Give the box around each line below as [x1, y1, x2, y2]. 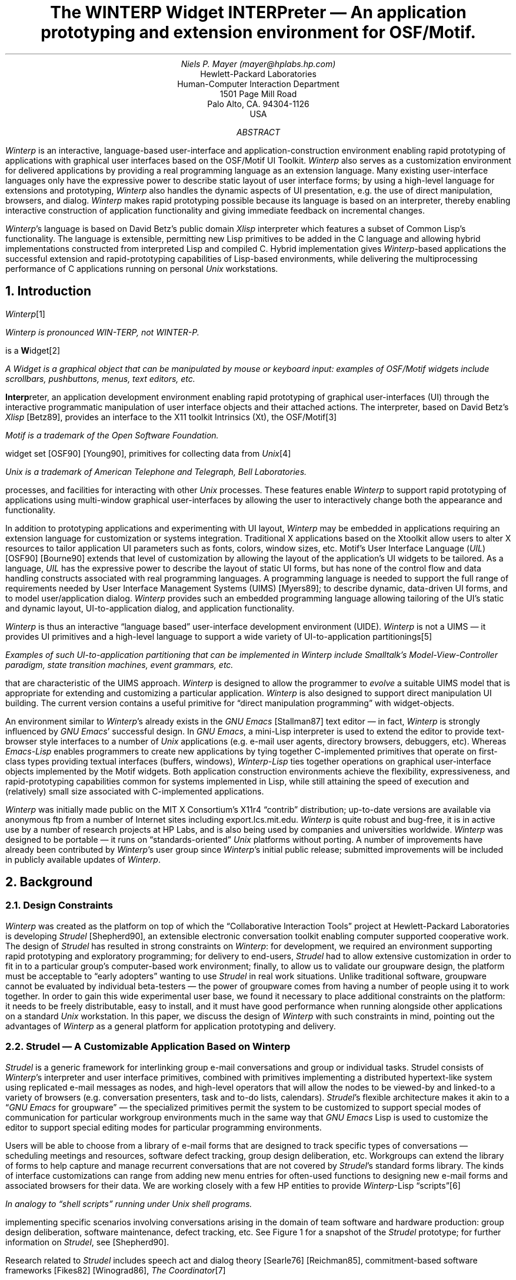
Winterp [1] [5, 308, 45, 319]
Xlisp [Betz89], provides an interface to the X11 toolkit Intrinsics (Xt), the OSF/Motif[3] [5, 411, 337, 422]
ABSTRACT [236, 127, 281, 137]
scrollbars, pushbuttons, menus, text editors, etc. [5, 373, 195, 384]
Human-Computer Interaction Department [177, 78, 339, 89]
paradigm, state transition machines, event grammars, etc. [5, 659, 234, 670]
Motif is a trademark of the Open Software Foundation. [5, 430, 219, 440]
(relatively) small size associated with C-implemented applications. [5, 786, 264, 796]
